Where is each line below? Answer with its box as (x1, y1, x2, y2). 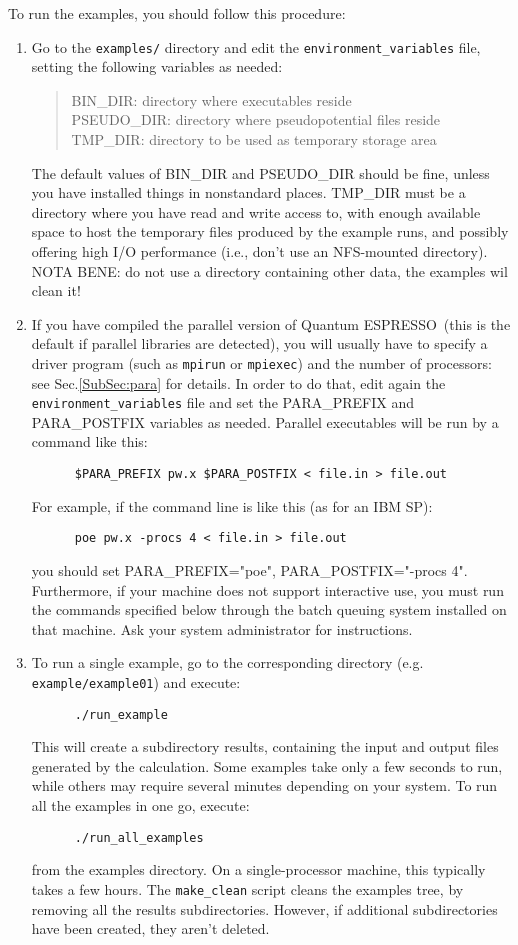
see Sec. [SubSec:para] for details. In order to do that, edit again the (31, 372, 446, 393)
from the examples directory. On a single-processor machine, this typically (31, 859, 486, 880)
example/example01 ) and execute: (31, 671, 241, 692)
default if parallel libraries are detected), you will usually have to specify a (31, 333, 488, 354)
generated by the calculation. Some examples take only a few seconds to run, (31, 755, 503, 776)
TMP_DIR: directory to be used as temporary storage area (71, 129, 437, 150)
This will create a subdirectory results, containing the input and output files (31, 736, 499, 757)
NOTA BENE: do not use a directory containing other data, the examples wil (31, 260, 508, 281)
